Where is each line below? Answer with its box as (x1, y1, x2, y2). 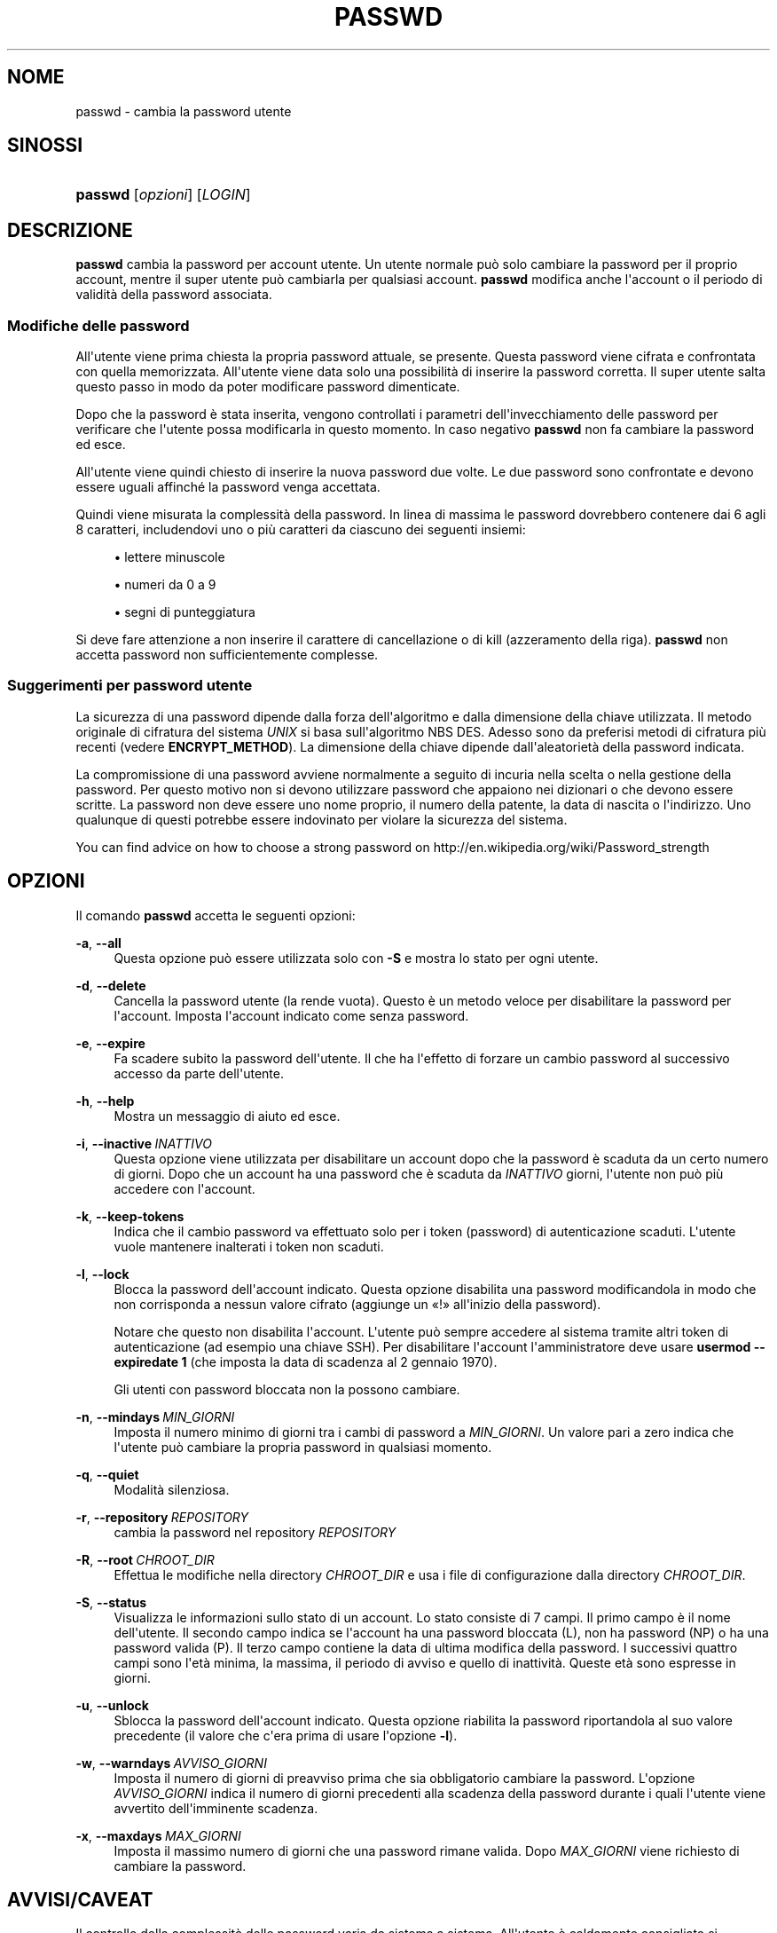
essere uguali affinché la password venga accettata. (75, 479, 381, 495)
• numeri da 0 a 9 (114, 577, 216, 593)
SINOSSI (7, 134, 83, 157)
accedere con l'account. (114, 1180, 255, 1196)
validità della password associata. (75, 287, 272, 303)
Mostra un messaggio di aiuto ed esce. (114, 1108, 341, 1124)
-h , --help (75, 1093, 135, 1109)
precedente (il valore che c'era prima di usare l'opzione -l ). (114, 1727, 458, 1743)
